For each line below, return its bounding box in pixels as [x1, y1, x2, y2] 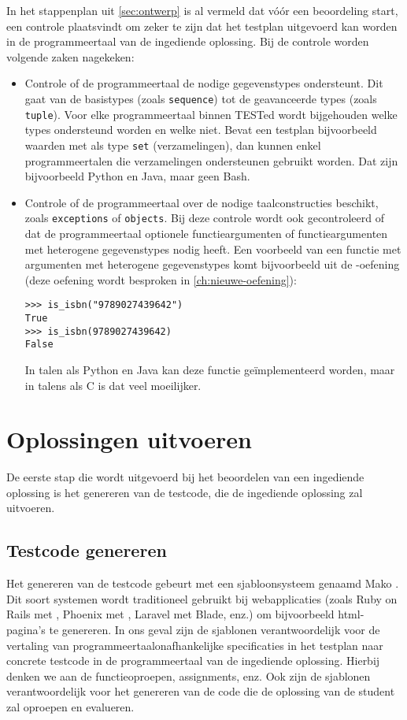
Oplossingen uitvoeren [6, 423, 252, 455]
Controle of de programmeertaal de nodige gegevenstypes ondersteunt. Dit [24, 75, 383, 91]
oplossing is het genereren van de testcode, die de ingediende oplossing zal [6, 484, 363, 500]
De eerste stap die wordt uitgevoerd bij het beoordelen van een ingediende [6, 469, 364, 485]
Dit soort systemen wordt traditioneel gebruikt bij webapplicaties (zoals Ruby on [6, 590, 398, 607]
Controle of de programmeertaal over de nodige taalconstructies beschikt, [24, 194, 379, 210]
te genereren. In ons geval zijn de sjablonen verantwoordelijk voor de [49, 622, 380, 638]
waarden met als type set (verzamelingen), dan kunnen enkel [24, 136, 321, 153]
